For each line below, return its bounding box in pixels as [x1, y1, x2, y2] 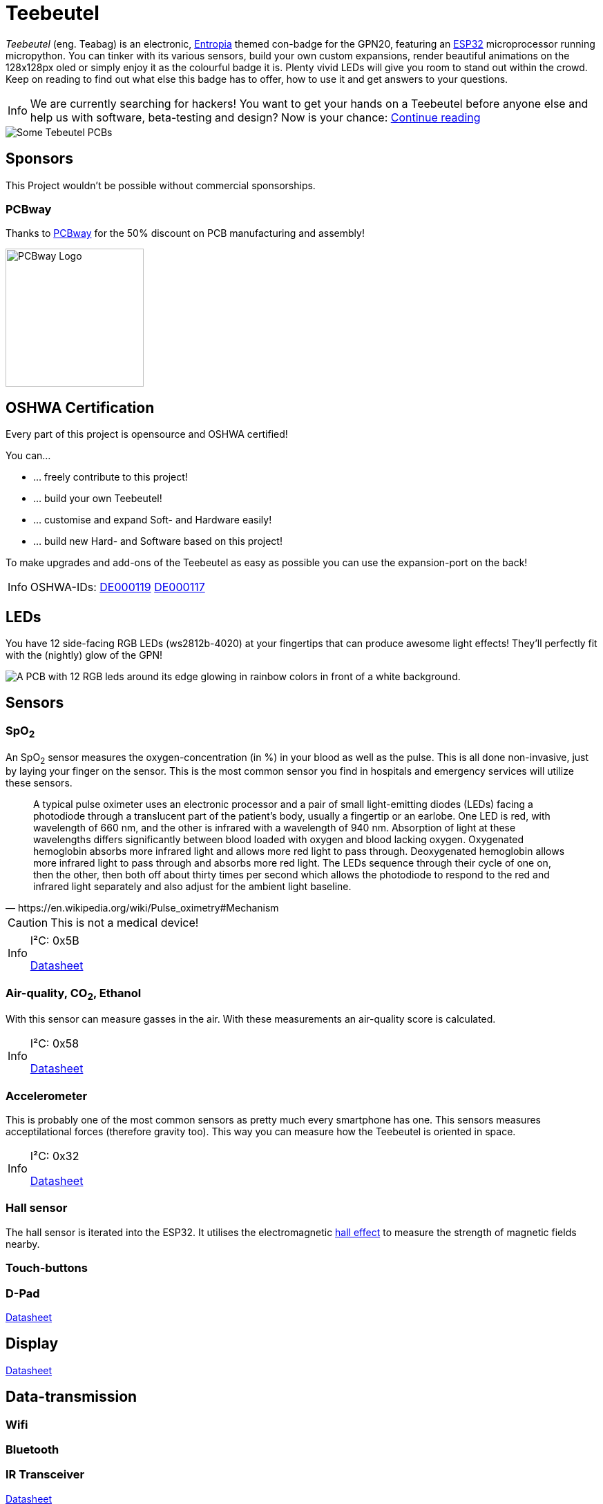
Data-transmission [6, 1388, 137, 1406]
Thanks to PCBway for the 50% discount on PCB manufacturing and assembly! [6, 227, 365, 240]
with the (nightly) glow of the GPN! [6, 649, 163, 662]
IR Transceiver [6, 1467, 85, 1482]
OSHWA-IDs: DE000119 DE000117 [30, 580, 205, 595]
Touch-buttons [6, 1261, 88, 1275]
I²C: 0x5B [30, 934, 79, 948]
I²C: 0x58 [30, 1037, 79, 1051]
